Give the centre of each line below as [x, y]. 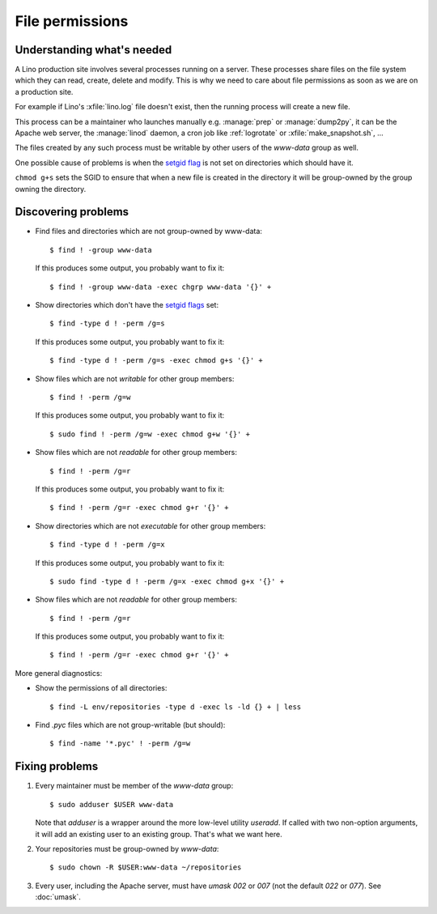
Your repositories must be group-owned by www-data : [127, 848]
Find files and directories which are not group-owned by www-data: [149, 232]
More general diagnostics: [59, 673]
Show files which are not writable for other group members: [135, 378]
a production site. [44, 91]
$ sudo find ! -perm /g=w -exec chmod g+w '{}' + [150, 434]
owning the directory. [51, 189]
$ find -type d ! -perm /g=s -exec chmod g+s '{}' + [156, 361]
